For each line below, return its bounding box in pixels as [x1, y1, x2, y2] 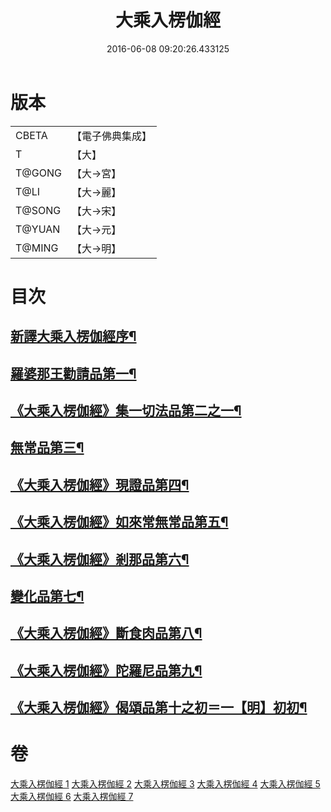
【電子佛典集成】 [71, 129, 152, 143]
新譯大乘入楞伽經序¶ [10, 328, 137, 345]
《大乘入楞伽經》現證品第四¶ [10, 476, 190, 493]
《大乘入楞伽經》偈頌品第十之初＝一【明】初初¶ [10, 699, 308, 716]
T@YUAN [15, 222, 61, 236]
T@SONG [15, 203, 62, 217]
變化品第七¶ [10, 588, 85, 605]
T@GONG [15, 166, 62, 180]
